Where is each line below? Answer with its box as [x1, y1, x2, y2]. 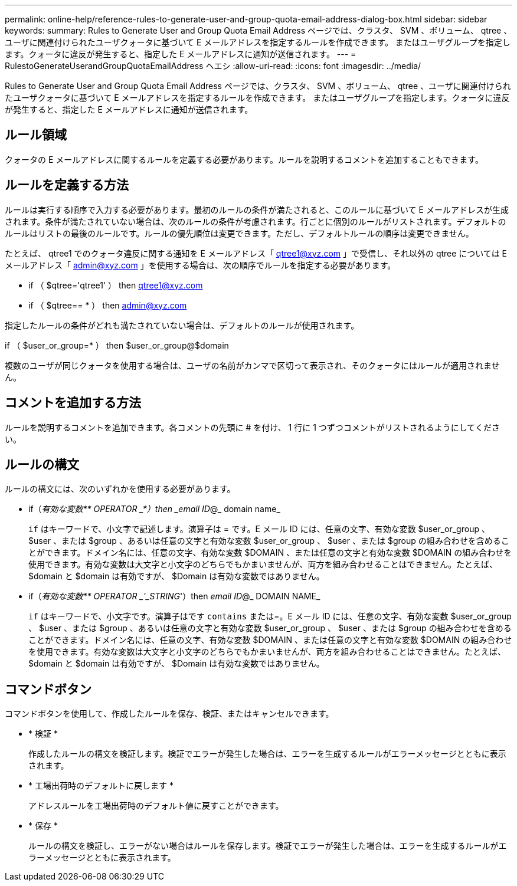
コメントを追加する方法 [5, 395, 141, 411]
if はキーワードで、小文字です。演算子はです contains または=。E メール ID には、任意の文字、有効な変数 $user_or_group [28, 611, 512, 622]
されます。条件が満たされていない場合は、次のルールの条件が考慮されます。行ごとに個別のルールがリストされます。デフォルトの [5, 216, 506, 227]
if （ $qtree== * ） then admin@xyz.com [28, 300, 187, 310]
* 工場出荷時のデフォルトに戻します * [28, 780, 174, 791]
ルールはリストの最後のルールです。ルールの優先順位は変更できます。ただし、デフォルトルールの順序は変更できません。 [5, 228, 474, 238]
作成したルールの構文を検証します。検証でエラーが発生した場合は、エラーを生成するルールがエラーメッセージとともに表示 [28, 749, 506, 759]
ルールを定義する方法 [5, 178, 129, 193]
